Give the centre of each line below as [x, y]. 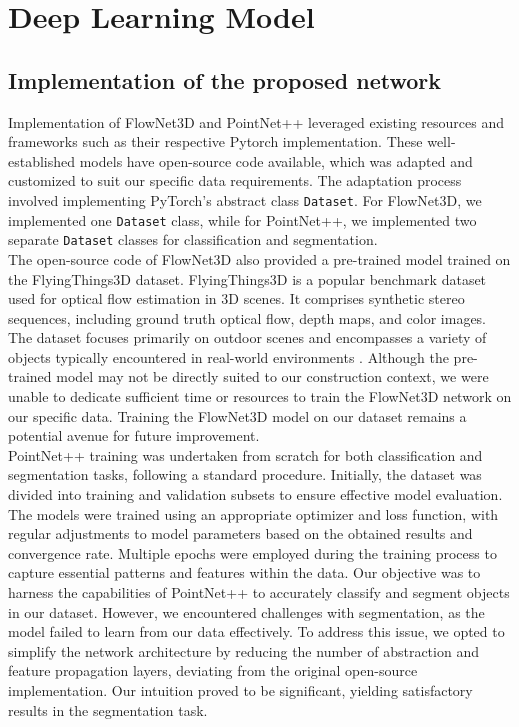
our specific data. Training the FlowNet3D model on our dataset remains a [237, 415]
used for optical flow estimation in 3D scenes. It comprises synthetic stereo [236, 298]
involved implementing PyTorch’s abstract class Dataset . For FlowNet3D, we [245, 199]
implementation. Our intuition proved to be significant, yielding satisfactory [240, 689]
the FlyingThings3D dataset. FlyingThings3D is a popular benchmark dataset [247, 278]
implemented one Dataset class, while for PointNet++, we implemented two [242, 219]
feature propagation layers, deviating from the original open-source [213, 670]
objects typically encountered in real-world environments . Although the [228, 356]
